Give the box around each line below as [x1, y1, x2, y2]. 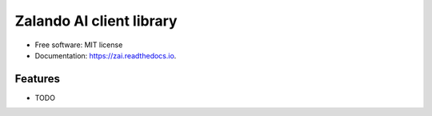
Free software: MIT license [34, 40, 123, 50]
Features [14, 72, 60, 86]
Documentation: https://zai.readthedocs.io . [34, 50, 177, 60]
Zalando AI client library [14, 12, 178, 30]
